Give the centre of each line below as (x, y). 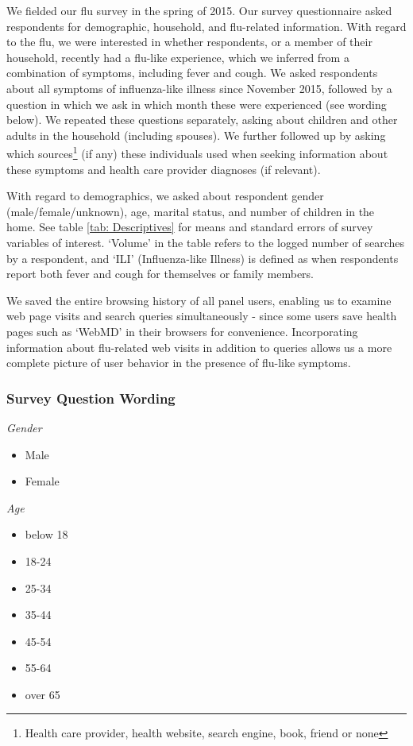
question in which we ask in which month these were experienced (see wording (197, 104)
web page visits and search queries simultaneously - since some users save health (202, 316)
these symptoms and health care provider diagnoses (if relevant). (164, 169)
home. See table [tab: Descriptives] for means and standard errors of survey (190, 227)
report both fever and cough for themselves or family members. (160, 274)
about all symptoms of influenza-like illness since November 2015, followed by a (199, 88)
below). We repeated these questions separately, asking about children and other (202, 120)
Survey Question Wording (91, 398)
